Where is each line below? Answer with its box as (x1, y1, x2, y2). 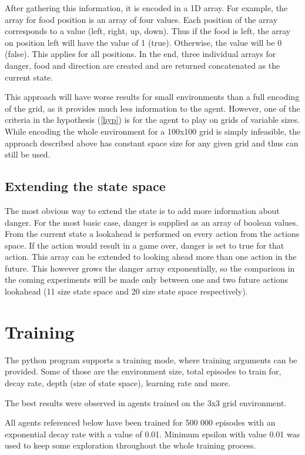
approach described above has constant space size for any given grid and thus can (5, 136, 299, 149)
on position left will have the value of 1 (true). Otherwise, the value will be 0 (5, 36, 282, 48)
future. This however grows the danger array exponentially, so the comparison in (5, 262, 295, 274)
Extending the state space (5, 177, 166, 195)
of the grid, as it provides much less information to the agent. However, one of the (5, 102, 300, 114)
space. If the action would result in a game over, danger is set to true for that (5, 239, 284, 251)
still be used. (5, 148, 51, 160)
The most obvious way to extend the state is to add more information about (5, 204, 280, 216)
